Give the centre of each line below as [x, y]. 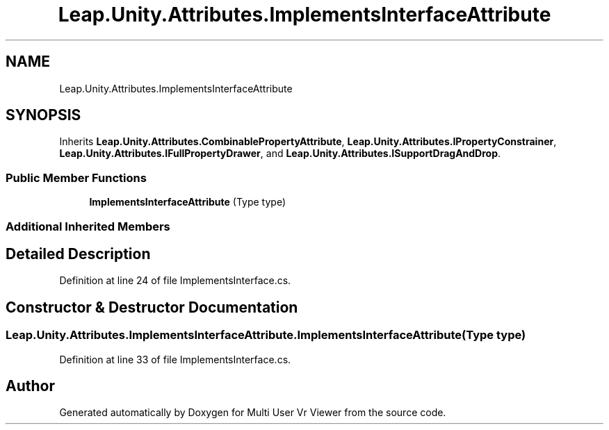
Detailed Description [78, 254]
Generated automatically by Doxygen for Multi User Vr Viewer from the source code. [253, 413]
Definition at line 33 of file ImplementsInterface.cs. [175, 359]
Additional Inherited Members [88, 226]
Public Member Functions [76, 177]
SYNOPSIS [43, 115]
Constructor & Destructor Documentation [152, 307]
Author [30, 386]
